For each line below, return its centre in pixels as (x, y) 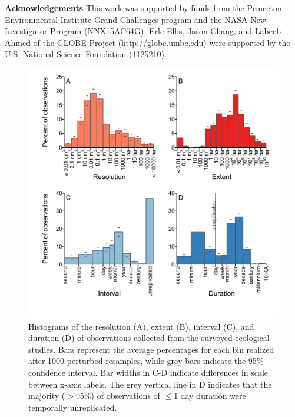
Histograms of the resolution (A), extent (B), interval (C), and (141, 326)
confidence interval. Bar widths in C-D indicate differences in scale (148, 372)
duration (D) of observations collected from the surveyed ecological (149, 338)
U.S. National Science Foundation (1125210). (86, 54)
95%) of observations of (118, 396)
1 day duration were (210, 396)
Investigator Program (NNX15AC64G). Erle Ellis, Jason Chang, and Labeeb (143, 31)
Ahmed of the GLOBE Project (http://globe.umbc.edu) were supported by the (147, 42)
